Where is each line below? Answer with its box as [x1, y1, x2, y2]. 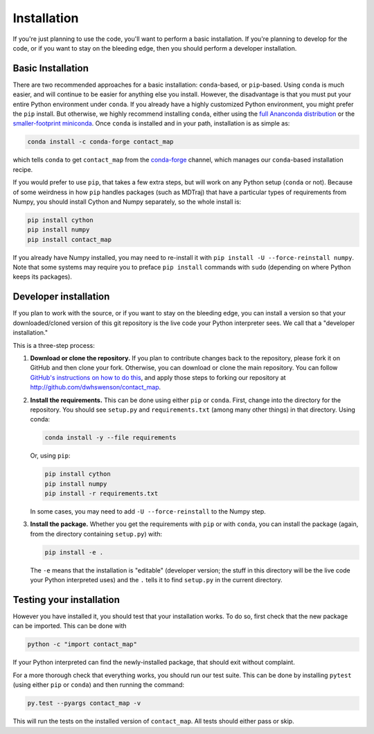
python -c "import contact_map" [27, 640, 138, 648]
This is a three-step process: [12, 341, 95, 349]
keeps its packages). [12, 272, 73, 281]
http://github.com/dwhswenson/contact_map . [30, 383, 161, 392]
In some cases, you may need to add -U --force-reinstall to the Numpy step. [30, 507, 266, 516]
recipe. [12, 165, 33, 173]
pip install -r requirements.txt [44, 489, 159, 498]
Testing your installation [12, 593, 121, 606]
